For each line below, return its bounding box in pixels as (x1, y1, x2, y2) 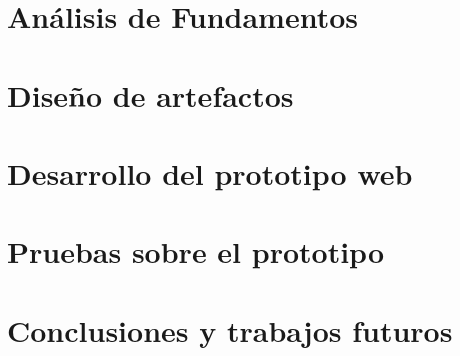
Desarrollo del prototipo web (7, 152, 413, 193)
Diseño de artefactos (7, 74, 294, 115)
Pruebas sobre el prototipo (7, 231, 384, 272)
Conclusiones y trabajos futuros (7, 309, 453, 350)
